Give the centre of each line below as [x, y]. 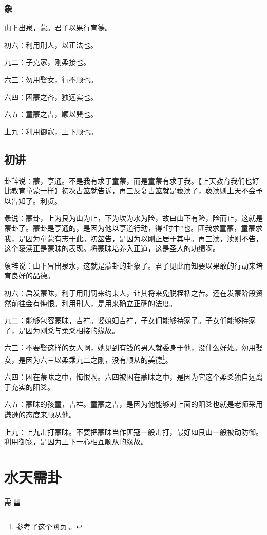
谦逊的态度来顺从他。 [40, 414]
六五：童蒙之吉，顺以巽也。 [51, 114]
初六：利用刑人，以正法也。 [51, 44]
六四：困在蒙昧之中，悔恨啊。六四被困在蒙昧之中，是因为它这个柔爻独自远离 [133, 377]
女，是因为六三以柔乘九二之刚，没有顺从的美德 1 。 [88, 359]
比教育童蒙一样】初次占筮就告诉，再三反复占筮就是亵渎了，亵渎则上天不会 [130, 191]
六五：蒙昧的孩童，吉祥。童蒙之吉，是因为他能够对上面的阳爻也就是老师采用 [133, 404]
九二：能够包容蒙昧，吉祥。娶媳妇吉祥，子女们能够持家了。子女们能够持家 [130, 320]
